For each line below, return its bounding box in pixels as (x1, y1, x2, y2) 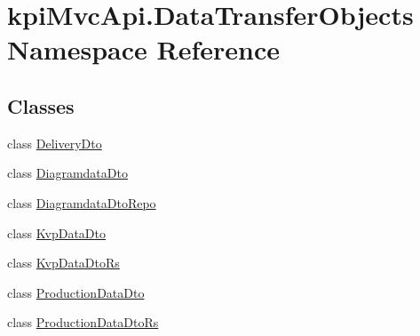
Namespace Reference (7, 31, 280, 68)
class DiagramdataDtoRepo (7, 193, 156, 212)
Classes (7, 92, 75, 119)
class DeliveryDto (7, 133, 102, 152)
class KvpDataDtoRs (7, 253, 120, 272)
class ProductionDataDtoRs (7, 313, 159, 332)
